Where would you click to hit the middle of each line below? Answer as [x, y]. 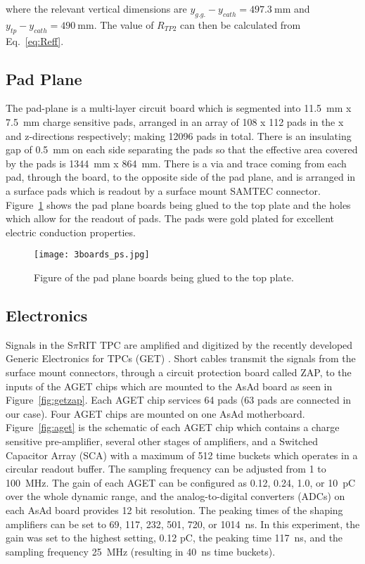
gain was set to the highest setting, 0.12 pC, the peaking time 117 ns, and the [174, 538]
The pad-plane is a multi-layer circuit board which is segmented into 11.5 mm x [179, 108]
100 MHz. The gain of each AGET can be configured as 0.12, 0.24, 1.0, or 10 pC [181, 482]
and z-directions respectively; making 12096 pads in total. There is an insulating [179, 135]
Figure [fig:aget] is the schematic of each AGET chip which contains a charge [173, 427]
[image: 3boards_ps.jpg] [92, 255]
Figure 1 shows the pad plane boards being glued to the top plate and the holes [178, 204]
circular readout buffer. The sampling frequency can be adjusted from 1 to [166, 469]
